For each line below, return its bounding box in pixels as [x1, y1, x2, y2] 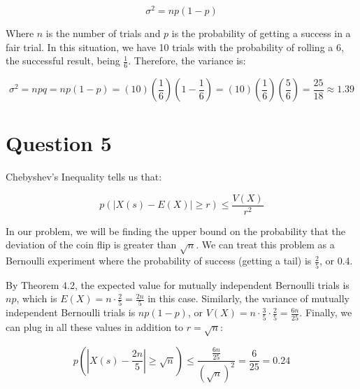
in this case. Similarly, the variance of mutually [147, 291, 350, 306]
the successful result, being [6, 53, 120, 68]
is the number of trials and [45, 26, 161, 41]
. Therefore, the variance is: [128, 53, 246, 68]
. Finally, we [299, 305, 352, 320]
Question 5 [6, 129, 112, 157]
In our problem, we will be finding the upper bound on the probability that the [6, 223, 345, 238]
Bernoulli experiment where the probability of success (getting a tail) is [6, 253, 312, 268]
